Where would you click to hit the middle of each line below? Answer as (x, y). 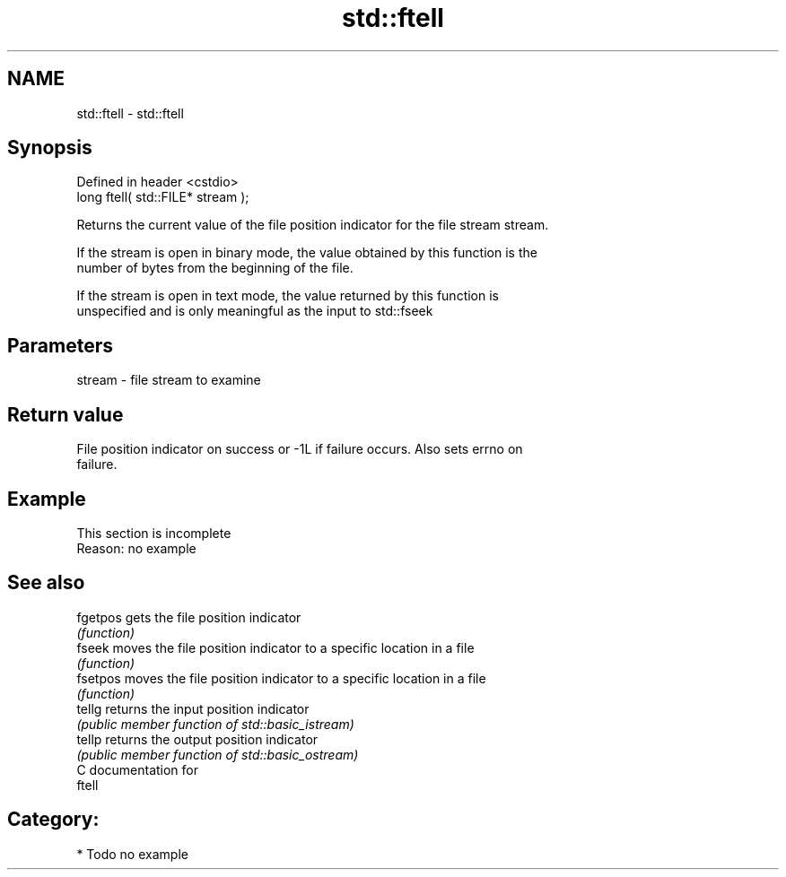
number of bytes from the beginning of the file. (215, 268)
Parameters (60, 345)
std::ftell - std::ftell (130, 113)
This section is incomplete (154, 533)
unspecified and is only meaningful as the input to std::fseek (255, 311)
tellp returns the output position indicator (197, 739)
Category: (53, 820)
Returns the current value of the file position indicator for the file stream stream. (313, 225)
